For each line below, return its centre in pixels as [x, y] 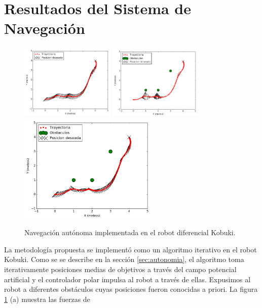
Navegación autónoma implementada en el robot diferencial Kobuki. [130, 232]
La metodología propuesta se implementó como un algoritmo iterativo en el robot [130, 249]
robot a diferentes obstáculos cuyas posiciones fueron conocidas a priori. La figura [131, 289]
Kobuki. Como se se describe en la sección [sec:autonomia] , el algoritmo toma [124, 259]
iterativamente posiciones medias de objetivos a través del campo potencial [120, 269]
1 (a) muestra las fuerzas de [47, 299]
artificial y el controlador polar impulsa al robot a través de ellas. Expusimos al [127, 279]
